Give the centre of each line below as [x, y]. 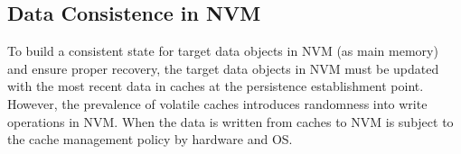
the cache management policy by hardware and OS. [150, 139]
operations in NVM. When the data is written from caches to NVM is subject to [230, 121]
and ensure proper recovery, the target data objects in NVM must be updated [223, 68]
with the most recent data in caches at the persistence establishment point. [216, 86]
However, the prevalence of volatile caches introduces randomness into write [217, 103]
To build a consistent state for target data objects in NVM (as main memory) [223, 51]
